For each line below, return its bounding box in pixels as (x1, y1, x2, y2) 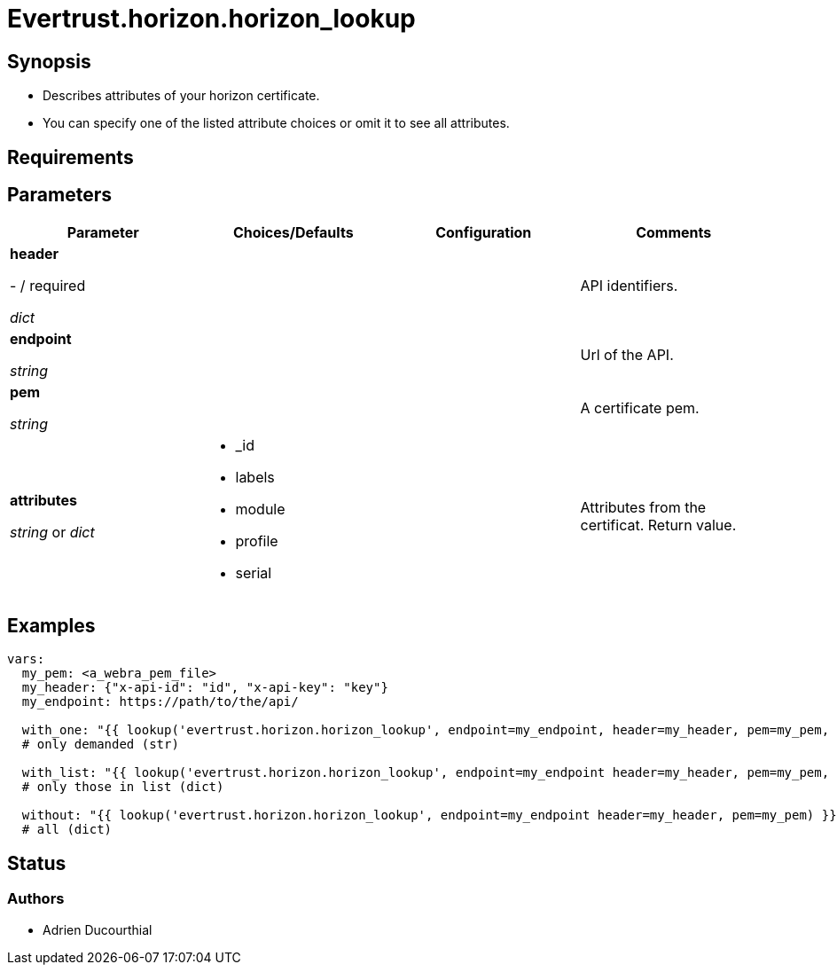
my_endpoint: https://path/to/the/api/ (21, 694, 299, 709)
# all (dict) (21, 822, 113, 837)
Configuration (435, 223, 532, 242)
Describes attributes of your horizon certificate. (43, 88, 320, 104)
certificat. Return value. (580, 516, 737, 535)
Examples (7, 614, 96, 637)
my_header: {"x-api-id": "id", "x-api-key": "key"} (21, 680, 388, 695)
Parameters (7, 184, 112, 207)
